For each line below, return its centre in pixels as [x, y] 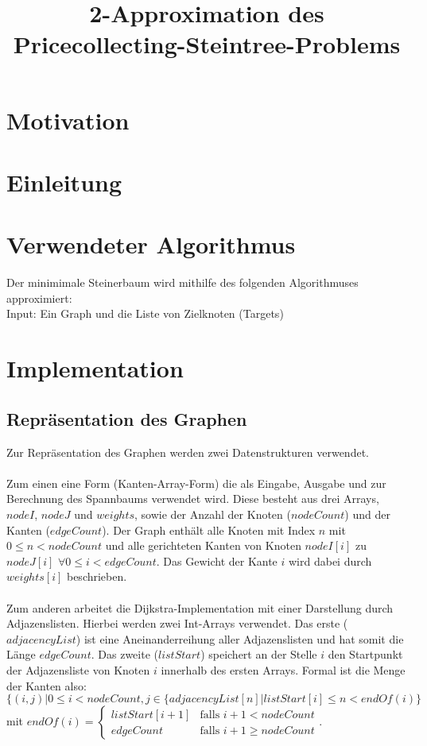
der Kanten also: [47, 685]
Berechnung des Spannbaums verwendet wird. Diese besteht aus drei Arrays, [193, 499]
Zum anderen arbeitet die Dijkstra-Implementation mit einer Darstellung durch [200, 607]
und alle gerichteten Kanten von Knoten [203, 545]
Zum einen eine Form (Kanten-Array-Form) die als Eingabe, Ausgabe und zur [196, 483]
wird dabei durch [330, 560]
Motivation [68, 120]
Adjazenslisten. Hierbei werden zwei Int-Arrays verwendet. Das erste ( [177, 623]
